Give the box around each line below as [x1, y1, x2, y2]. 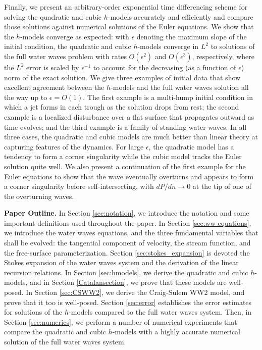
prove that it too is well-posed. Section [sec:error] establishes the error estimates [4, 296, 252, 307]
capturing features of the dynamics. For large [4, 141, 144, 152]
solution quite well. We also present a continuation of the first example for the [4, 161, 246, 171]
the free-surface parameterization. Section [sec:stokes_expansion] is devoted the [4, 247, 250, 258]
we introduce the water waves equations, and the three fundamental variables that [4, 227, 258, 238]
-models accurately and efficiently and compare [108, 11, 253, 22]
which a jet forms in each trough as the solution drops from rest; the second [4, 102, 239, 112]
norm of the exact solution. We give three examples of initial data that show [4, 72, 241, 82]
